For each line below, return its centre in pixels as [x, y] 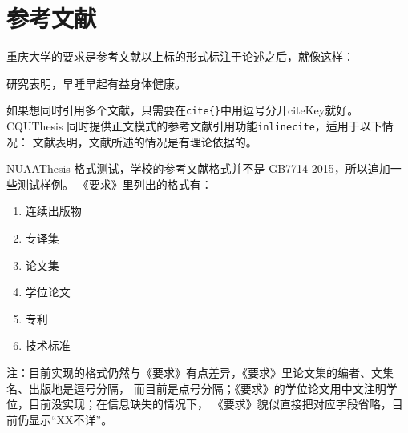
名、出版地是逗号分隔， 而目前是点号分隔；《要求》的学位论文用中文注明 [196, 388]
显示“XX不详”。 [71, 419]
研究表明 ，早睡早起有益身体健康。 [96, 83]
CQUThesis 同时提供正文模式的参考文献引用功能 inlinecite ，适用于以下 [194, 125]
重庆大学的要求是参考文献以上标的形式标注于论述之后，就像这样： [180, 56]
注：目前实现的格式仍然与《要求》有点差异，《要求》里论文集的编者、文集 [200, 372]
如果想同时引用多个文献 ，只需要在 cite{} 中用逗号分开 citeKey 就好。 [183, 110]
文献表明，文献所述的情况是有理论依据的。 [145, 141]
